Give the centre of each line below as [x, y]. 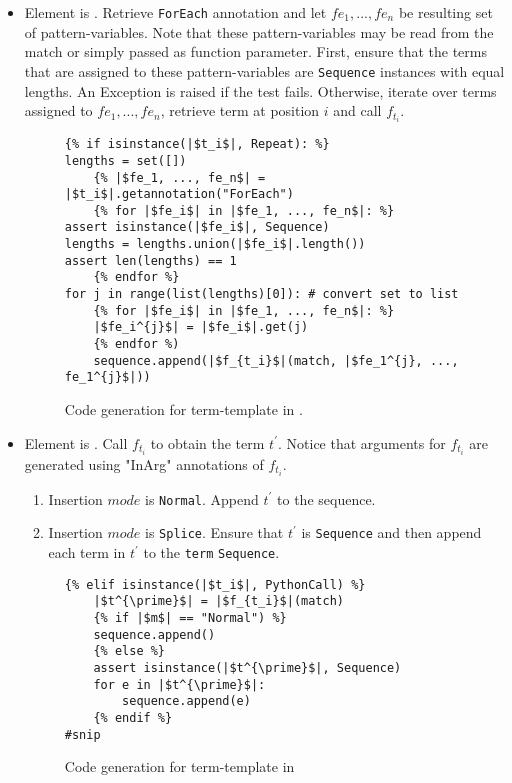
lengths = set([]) [125, 160]
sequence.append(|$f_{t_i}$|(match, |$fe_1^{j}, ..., [276, 360]
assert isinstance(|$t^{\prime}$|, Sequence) [247, 668]
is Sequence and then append [391, 532]
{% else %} [129, 651]
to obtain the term [207, 442]
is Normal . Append [202, 498]
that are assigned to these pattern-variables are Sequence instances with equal [264, 70]
